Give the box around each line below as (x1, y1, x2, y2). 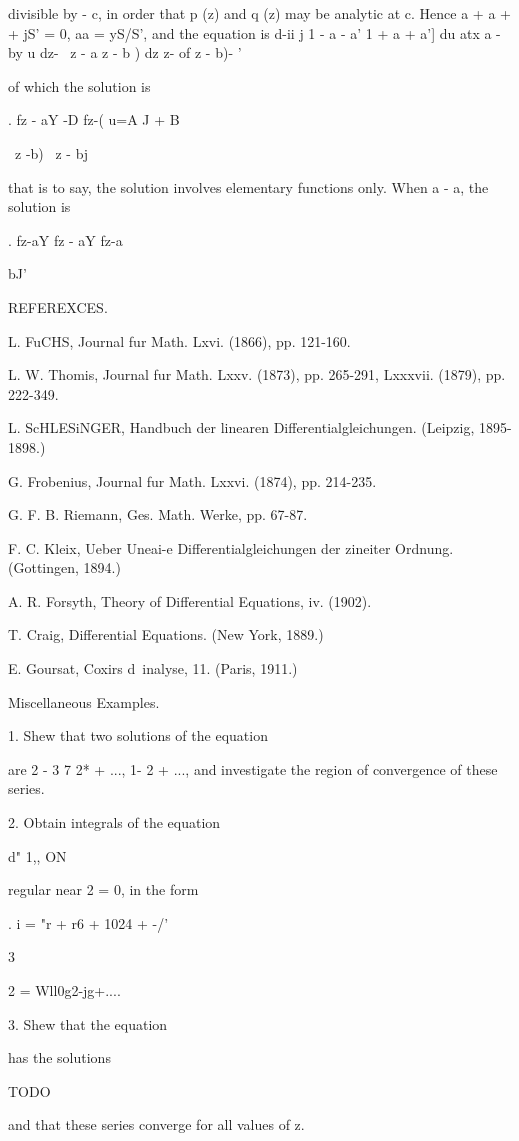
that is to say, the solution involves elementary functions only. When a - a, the (8, 176, 489, 197)
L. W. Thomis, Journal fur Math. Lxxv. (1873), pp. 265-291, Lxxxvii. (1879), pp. (8, 364, 506, 385)
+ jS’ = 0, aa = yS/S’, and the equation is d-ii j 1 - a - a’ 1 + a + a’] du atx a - (8, 22, 501, 43)
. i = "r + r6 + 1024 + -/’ (8, 912, 169, 933)
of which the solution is (8, 75, 151, 96)
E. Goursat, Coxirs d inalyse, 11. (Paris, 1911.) (8, 658, 298, 679)
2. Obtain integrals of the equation (8, 812, 221, 833)
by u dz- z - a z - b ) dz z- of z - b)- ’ (8, 42, 242, 63)
